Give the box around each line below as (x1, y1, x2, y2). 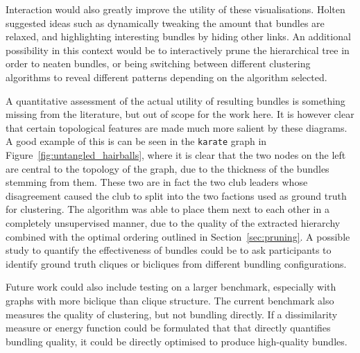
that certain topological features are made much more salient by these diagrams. (6, 120, 348, 135)
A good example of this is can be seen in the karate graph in (6, 134, 267, 148)
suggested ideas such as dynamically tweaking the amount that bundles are (6, 15, 325, 30)
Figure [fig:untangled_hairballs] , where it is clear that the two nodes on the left (6, 148, 346, 162)
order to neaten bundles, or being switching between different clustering (6, 56, 311, 71)
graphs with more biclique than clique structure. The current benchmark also (6, 293, 334, 307)
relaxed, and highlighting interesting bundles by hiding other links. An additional (6, 29, 351, 44)
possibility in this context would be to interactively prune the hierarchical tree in (6, 42, 350, 57)
